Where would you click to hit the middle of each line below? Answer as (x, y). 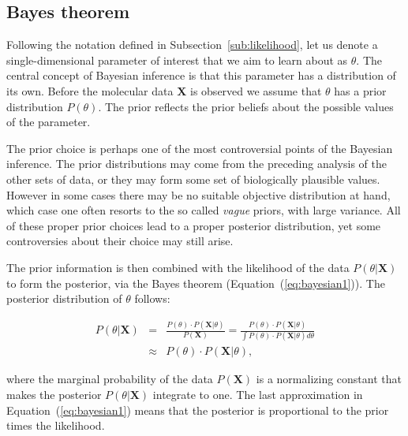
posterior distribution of (64, 298)
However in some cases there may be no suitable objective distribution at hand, (198, 194)
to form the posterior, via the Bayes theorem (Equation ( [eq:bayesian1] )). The (196, 283)
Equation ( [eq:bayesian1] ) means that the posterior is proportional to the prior (198, 410)
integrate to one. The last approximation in (258, 394)
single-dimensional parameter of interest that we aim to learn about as (177, 60)
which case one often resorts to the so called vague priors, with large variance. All (204, 210)
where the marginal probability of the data (110, 379)
